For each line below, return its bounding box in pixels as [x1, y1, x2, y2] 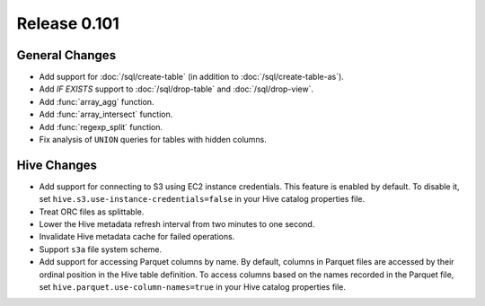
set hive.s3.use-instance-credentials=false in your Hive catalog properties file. [39, 194, 366, 205]
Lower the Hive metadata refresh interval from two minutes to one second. [39, 219, 315, 230]
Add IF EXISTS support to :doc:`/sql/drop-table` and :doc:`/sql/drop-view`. [39, 83, 314, 94]
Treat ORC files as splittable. [39, 206, 145, 217]
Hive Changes [16, 157, 98, 172]
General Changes [16, 48, 117, 63]
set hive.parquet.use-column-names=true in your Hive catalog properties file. [39, 282, 346, 293]
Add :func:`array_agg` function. [39, 96, 154, 107]
